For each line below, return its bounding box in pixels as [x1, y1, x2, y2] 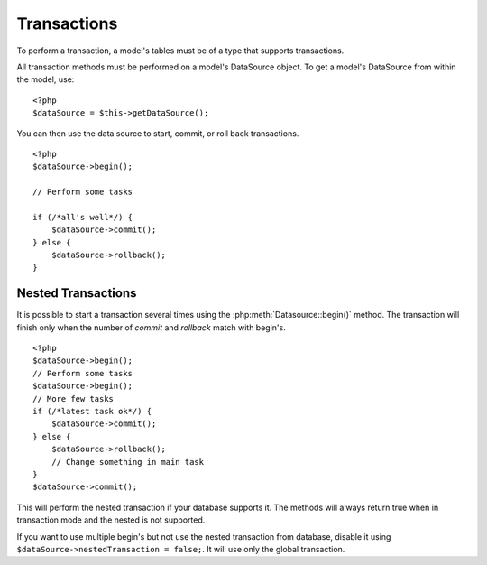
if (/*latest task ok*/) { [32, 406, 152, 417]
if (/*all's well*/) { [32, 212, 133, 222]
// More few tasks [32, 394, 115, 403]
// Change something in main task [51, 457, 205, 467]
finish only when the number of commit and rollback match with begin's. [16, 321, 286, 333]
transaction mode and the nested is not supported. [16, 514, 206, 525]
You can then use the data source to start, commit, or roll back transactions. [16, 127, 299, 139]
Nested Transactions [16, 285, 137, 301]
